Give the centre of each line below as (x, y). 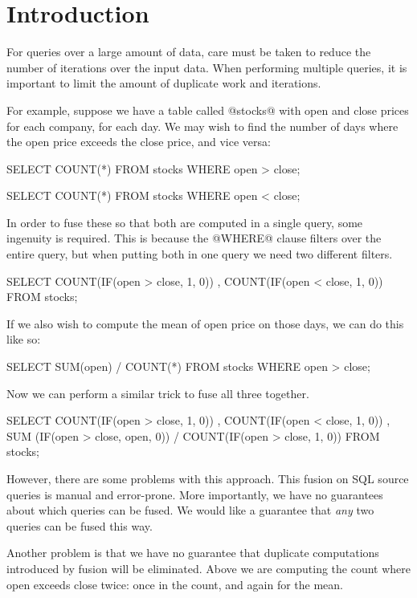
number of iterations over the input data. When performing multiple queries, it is (207, 67)
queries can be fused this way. (80, 525)
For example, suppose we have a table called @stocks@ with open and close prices (208, 110)
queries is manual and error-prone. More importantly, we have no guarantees (195, 494)
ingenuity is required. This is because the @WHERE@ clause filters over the (194, 238)
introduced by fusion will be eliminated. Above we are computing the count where (209, 568)
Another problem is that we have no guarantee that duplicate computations (193, 553)
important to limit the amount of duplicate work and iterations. (164, 83)
